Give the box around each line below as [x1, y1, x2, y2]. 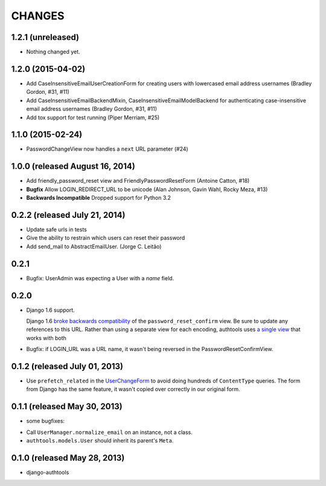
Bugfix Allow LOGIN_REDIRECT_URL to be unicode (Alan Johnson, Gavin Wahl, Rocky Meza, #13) [26, 185, 268, 193]
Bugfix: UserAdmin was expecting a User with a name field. [26, 274, 174, 281]
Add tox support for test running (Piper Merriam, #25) [26, 114, 160, 121]
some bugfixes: [26, 418, 65, 425]
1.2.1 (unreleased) [11, 32, 80, 42]
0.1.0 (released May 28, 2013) [11, 453, 125, 463]
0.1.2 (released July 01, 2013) [11, 361, 124, 372]
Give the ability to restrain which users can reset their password [26, 234, 185, 241]
